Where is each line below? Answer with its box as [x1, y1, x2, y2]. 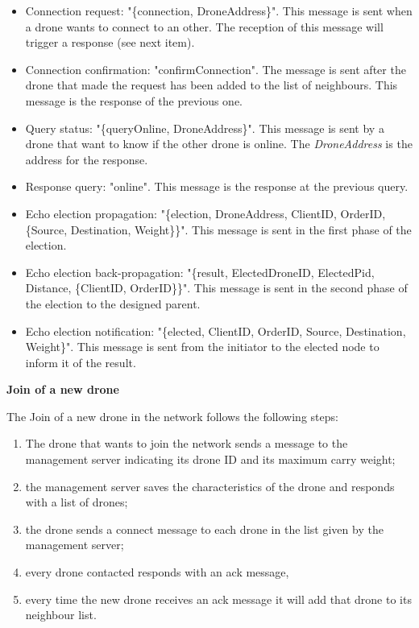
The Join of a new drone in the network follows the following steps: [6, 407, 338, 424]
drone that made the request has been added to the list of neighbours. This [25, 76, 398, 93]
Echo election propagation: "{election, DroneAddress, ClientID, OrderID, [25, 205, 386, 221]
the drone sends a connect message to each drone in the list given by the [25, 520, 384, 537]
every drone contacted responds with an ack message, [25, 564, 289, 580]
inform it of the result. [25, 353, 136, 370]
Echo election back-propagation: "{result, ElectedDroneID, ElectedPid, [25, 263, 375, 280]
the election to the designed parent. [25, 295, 201, 312]
